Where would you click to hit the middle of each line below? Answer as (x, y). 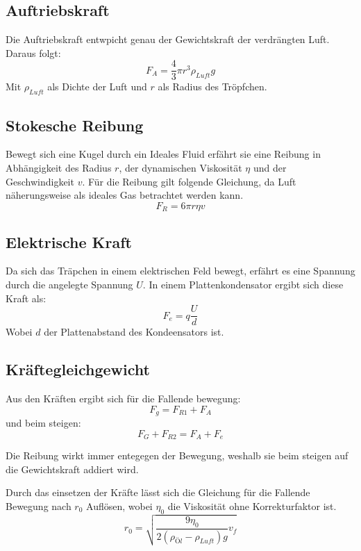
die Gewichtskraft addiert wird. (72, 469)
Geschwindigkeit (40, 181)
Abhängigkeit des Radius (59, 168)
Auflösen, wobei (119, 506)
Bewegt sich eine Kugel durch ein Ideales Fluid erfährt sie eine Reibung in (163, 154)
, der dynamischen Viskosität (180, 168)
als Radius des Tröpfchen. (212, 87)
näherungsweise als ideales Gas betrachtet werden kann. (125, 195)
